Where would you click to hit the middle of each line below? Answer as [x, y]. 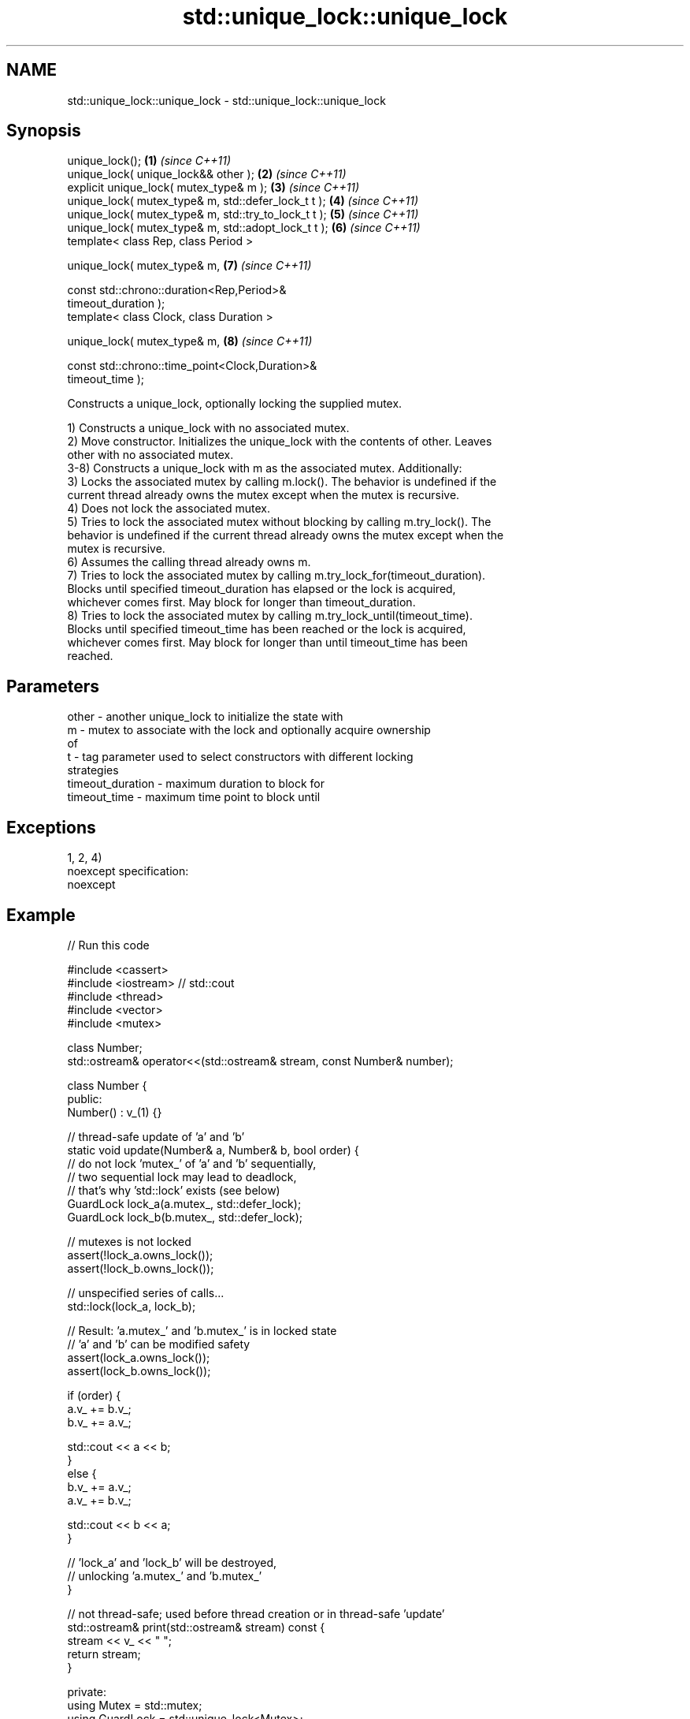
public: [85, 1098]
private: [87, 1691]
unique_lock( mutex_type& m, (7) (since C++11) [189, 266]
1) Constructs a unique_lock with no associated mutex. [208, 428]
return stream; [104, 1654]
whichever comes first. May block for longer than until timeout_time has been [267, 643]
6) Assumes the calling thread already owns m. [189, 562]
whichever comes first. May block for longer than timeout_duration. [241, 602]
